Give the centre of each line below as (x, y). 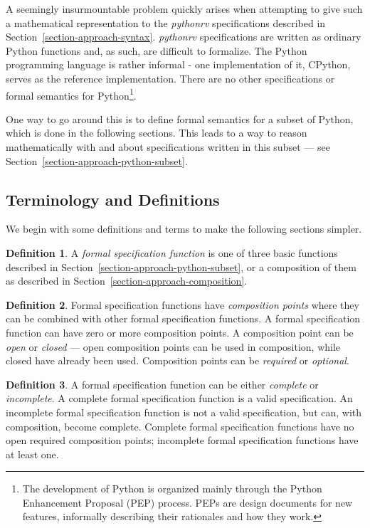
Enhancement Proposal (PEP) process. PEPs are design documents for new (187, 502)
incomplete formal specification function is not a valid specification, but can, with (184, 412)
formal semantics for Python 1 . (71, 94)
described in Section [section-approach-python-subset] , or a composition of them (181, 266)
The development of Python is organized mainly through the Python (172, 489)
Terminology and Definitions (113, 199)
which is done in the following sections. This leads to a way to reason (157, 133)
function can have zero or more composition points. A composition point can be (180, 332)
